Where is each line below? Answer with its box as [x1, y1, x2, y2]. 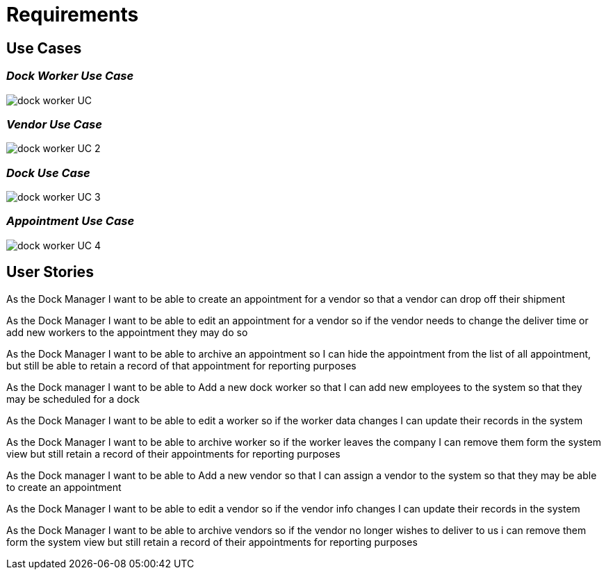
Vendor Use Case [6, 117, 102, 131]
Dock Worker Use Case [6, 69, 134, 83]
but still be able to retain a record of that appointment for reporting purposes [6, 359, 357, 372]
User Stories [6, 263, 94, 281]
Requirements [6, 3, 139, 26]
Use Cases [6, 39, 82, 57]
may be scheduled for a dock [6, 392, 140, 405]
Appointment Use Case [6, 214, 135, 228]
